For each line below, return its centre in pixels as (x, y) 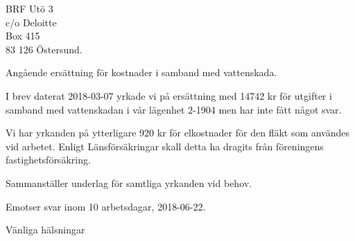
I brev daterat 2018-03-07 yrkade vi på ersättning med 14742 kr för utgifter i (169, 95)
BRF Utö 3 (29, 8)
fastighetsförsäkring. (48, 160)
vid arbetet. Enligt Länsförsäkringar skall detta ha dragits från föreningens (165, 146)
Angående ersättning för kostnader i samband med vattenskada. (141, 72)
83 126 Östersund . (44, 49)
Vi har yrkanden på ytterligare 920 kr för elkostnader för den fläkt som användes (178, 133)
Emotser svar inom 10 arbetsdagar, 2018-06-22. (106, 206)
